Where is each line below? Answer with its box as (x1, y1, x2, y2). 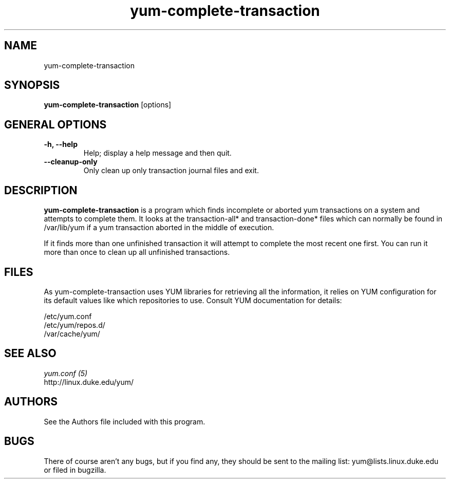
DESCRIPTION (4, 183, 78, 197)
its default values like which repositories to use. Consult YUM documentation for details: (44, 295, 342, 305)
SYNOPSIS (4, 79, 60, 92)
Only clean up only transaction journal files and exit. (83, 166, 259, 175)
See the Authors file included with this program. (44, 417, 205, 426)
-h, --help (44, 140, 78, 149)
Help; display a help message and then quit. (83, 148, 232, 158)
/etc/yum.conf (44, 311, 92, 321)
